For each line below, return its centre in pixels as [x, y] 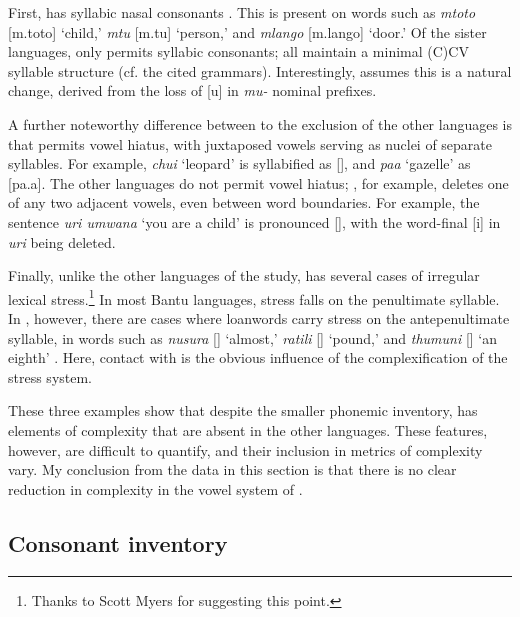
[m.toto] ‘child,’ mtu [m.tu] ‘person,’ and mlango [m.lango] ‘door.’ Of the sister [247, 31]
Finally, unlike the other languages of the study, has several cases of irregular [244, 275]
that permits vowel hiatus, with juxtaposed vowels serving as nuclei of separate [250, 143]
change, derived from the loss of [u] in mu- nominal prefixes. [192, 90]
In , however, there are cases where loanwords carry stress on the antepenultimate [259, 317]
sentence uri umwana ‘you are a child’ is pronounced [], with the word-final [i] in [254, 221]
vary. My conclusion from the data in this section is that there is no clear [232, 469]
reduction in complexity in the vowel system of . [155, 488]
